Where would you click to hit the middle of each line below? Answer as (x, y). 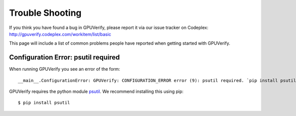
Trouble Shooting (45, 13)
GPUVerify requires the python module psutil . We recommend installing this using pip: (96, 91)
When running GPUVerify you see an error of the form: (65, 69)
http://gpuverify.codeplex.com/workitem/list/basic (60, 34)
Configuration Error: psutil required (65, 57)
